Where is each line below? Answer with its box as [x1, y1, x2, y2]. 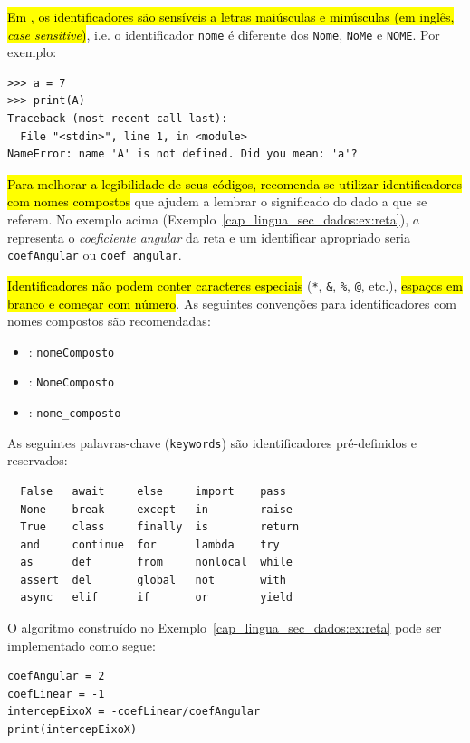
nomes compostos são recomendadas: [7, 311, 211, 330]
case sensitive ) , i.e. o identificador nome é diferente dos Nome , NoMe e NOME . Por [7, 24, 440, 43]
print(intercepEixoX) [7, 723, 138, 737]
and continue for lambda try [20, 538, 280, 551]
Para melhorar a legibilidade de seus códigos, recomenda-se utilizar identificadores [7, 174, 463, 193]
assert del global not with [20, 573, 286, 586]
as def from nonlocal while [20, 556, 293, 569]
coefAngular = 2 [7, 670, 105, 683]
